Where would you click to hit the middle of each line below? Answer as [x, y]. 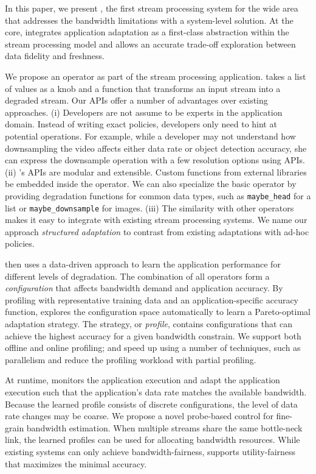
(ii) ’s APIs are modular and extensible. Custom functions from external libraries [156, 172]
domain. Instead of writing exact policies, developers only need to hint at [141, 124]
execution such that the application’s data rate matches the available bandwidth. [156, 391]
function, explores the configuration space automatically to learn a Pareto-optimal [158, 312]
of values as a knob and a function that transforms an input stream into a [143, 88]
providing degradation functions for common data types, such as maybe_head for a [158, 195]
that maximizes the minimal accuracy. [76, 463]
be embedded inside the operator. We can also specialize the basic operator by [151, 184]
